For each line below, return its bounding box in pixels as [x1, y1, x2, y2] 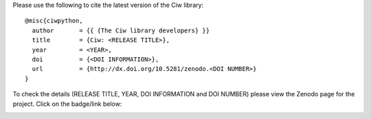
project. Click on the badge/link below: [12, 100, 122, 108]
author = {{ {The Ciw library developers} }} [32, 26, 210, 34]
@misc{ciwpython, [25, 17, 83, 25]
